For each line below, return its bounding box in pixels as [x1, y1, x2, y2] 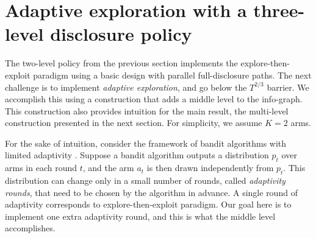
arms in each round [5, 161, 77, 174]
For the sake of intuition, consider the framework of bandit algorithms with [5, 136, 287, 149]
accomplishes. [5, 222, 56, 234]
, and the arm [82, 161, 134, 174]
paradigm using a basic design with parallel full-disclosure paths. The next [33, 68, 312, 81]
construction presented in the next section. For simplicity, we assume [5, 116, 262, 129]
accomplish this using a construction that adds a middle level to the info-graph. [5, 93, 303, 105]
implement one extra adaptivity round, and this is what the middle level [5, 209, 276, 222]
